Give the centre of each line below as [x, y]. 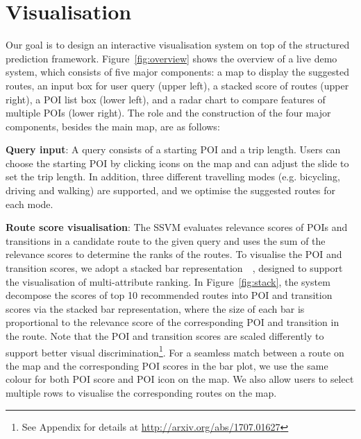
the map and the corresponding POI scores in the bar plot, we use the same [167, 365]
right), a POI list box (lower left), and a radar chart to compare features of [166, 99]
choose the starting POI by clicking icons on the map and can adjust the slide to [177, 163]
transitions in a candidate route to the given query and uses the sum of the [166, 240]
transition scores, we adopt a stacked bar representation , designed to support [174, 268]
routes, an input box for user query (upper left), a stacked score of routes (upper [177, 85]
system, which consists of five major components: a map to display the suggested [177, 72]
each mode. [30, 204]
